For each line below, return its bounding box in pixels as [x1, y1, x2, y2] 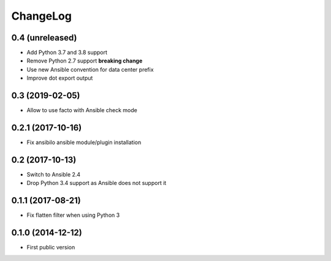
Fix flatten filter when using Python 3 [26, 211, 120, 219]
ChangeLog [11, 9, 72, 23]
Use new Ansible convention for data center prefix [26, 66, 154, 73]
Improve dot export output [26, 74, 93, 82]
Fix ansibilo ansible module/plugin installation [26, 138, 142, 146]
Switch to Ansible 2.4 [26, 170, 81, 178]
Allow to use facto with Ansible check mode [26, 107, 137, 114]
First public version [26, 244, 75, 251]
